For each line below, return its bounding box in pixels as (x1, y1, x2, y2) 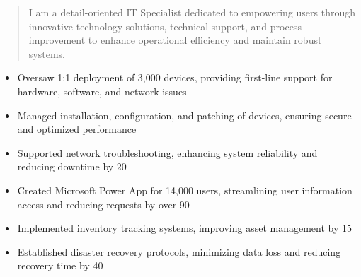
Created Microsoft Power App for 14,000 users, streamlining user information (17, 182, 353, 197)
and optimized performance (17, 122, 137, 136)
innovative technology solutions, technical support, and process (28, 18, 302, 33)
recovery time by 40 (17, 258, 103, 273)
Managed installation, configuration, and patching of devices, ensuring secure (17, 107, 352, 122)
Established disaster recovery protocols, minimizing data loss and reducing (17, 244, 341, 259)
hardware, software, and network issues (17, 83, 187, 98)
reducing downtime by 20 (17, 159, 127, 174)
